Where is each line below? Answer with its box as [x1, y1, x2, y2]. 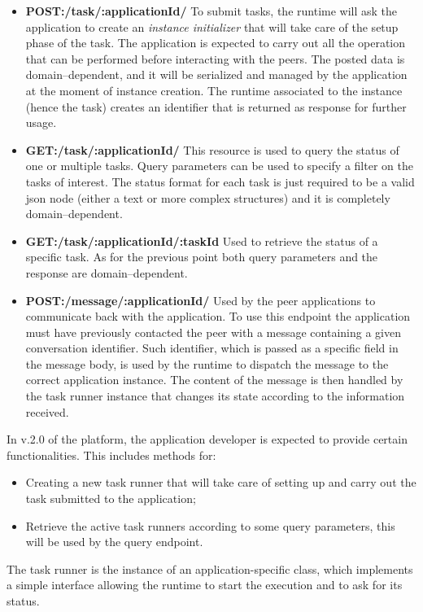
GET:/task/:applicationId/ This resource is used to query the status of [25, 141, 399, 158]
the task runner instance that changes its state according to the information [25, 387, 405, 404]
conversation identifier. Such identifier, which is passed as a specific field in [25, 339, 399, 356]
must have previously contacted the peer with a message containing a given [25, 323, 401, 340]
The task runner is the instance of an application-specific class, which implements [7, 560, 413, 577]
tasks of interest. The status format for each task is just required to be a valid [25, 173, 415, 190]
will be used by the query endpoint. [25, 533, 203, 550]
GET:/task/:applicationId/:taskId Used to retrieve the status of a [25, 232, 378, 249]
